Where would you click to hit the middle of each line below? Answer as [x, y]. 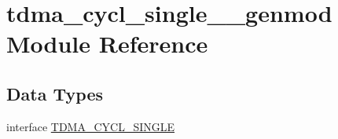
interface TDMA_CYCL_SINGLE [91, 126]
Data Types [55, 93]
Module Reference [107, 44]
